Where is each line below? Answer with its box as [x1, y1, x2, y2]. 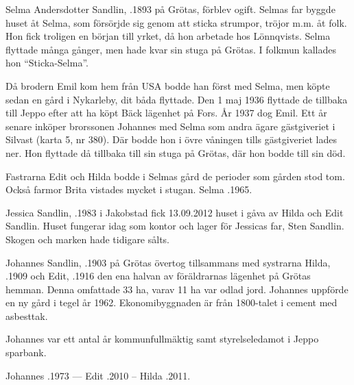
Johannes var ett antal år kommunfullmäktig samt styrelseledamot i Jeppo [5, 332, 319, 346]
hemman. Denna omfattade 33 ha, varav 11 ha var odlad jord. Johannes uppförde [5, 282, 349, 296]
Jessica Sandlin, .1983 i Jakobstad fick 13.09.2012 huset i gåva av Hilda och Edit [5, 205, 344, 219]
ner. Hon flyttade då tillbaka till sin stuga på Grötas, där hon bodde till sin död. [5, 145, 346, 160]
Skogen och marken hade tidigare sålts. [5, 232, 170, 246]
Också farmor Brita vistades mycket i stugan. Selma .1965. [5, 182, 252, 197]
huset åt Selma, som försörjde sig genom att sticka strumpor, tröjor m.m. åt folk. [5, 15, 347, 29]
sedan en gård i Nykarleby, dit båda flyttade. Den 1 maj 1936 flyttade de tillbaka [5, 92, 348, 106]
